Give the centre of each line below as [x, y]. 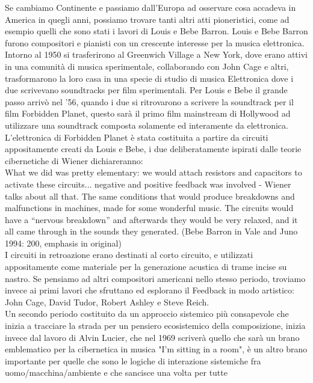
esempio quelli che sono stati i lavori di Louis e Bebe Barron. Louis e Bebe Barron [156, 31]
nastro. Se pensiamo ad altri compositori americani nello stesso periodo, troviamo [155, 278]
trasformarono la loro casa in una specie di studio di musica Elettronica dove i [149, 78]
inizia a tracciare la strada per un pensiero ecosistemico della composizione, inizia [155, 326]
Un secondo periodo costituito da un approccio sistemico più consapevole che [147, 314]
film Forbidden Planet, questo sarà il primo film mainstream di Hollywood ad [148, 113]
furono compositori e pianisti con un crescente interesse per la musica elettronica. [155, 42]
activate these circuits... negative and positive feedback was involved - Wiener [148, 184]
